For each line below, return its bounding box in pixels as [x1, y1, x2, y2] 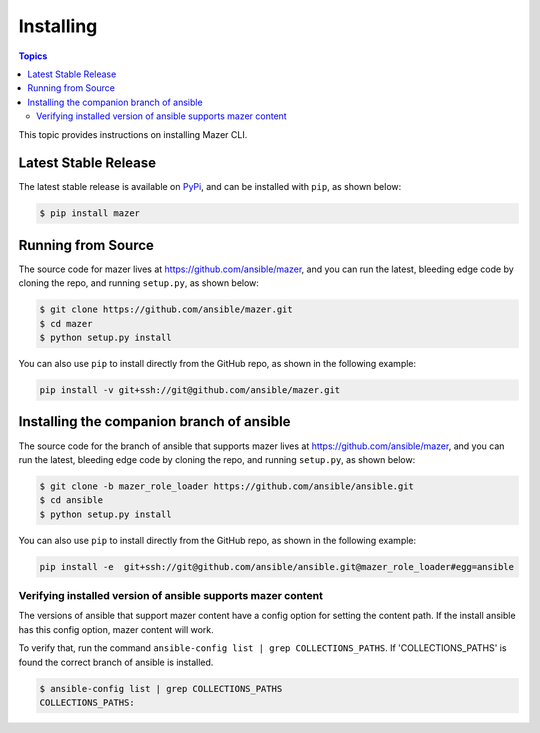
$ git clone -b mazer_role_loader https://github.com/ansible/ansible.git [39, 480, 415, 492]
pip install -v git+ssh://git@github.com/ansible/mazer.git [39, 385, 341, 396]
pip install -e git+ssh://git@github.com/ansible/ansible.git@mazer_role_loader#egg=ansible [39, 561, 515, 572]
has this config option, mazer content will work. [18, 623, 214, 635]
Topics [18, 50, 48, 62]
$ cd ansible [39, 495, 104, 506]
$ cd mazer [39, 318, 93, 329]
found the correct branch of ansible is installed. [18, 656, 214, 668]
